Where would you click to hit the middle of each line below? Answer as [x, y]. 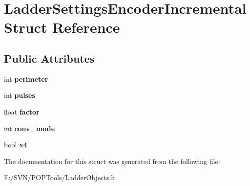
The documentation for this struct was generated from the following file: [112, 161]
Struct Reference [62, 27]
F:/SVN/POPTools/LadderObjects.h [59, 177]
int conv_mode [30, 128]
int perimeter [26, 79]
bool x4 [16, 145]
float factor [22, 111]
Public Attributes [49, 58]
